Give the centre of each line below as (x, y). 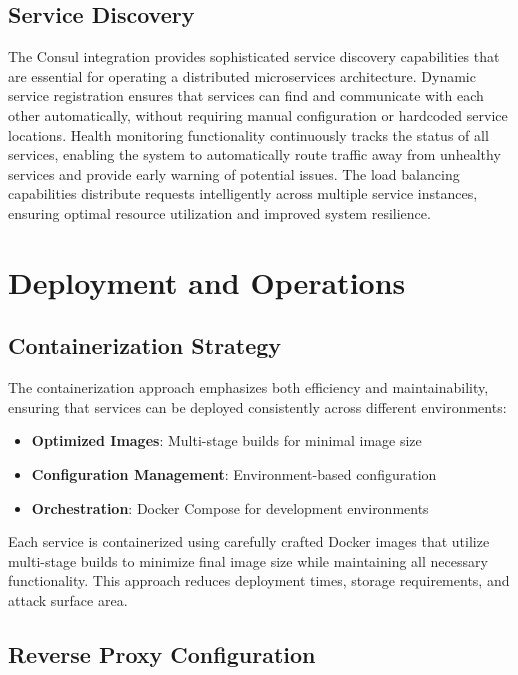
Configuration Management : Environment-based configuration (234, 473)
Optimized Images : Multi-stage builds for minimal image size (226, 440)
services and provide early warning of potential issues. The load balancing (234, 173)
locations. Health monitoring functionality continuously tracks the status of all (248, 134)
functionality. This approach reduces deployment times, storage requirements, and (259, 580)
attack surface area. (68, 599)
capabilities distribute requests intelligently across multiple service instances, (243, 193)
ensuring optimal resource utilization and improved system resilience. (219, 212)
